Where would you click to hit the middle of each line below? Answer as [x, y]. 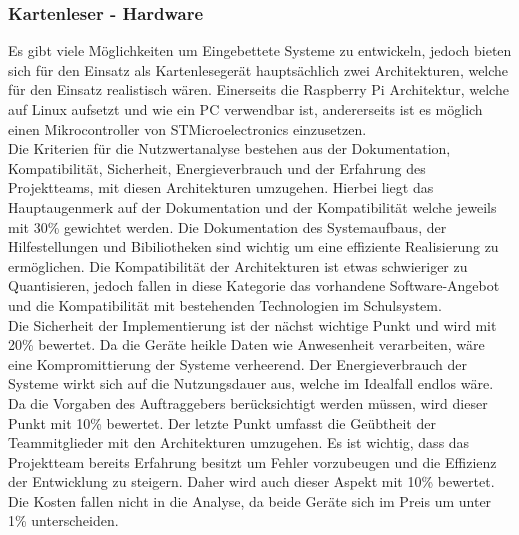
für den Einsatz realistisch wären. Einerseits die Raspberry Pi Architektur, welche [258, 89]
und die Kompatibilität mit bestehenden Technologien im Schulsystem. [225, 304]
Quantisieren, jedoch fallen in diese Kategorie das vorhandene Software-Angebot [254, 285]
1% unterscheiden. [63, 520]
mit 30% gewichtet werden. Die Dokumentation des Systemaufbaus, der [227, 226]
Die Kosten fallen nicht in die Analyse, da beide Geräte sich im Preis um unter [250, 500]
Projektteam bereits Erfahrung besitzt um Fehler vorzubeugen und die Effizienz [252, 461]
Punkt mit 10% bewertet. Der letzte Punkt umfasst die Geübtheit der [222, 422]
